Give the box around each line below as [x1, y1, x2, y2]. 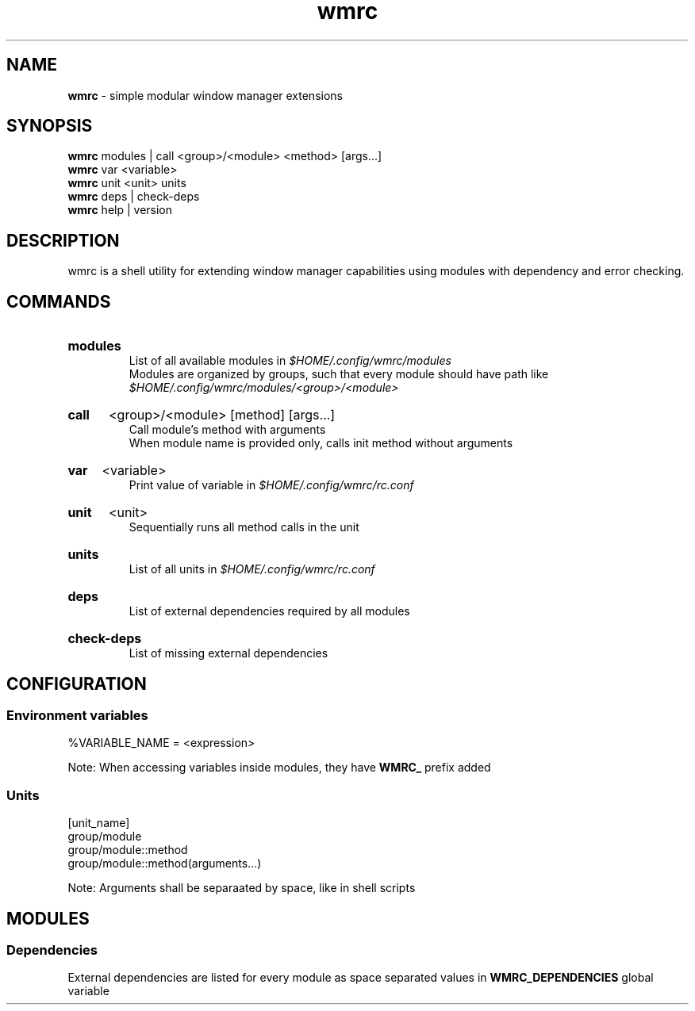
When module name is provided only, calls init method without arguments [129, 436, 513, 450]
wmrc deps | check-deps [67, 190, 200, 204]
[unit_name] [67, 816, 130, 830]
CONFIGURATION [6, 673, 147, 694]
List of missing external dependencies [129, 646, 328, 661]
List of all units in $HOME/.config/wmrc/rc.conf [129, 562, 375, 576]
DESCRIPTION [6, 230, 120, 251]
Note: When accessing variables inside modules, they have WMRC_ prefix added [67, 760, 491, 775]
